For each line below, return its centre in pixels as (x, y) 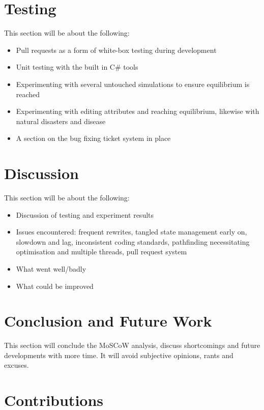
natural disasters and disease (61, 121)
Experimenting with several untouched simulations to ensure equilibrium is (133, 84)
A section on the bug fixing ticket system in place (93, 138)
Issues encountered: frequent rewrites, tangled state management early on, (131, 232)
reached (28, 94)
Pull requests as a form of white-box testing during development (116, 50)
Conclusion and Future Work (108, 321)
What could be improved (55, 286)
